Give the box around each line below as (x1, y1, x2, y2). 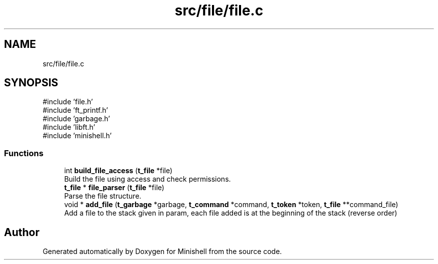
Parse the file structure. (64, 192, 141, 201)
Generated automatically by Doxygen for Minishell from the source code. (42, 247, 282, 256)
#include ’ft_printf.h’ (42, 106, 108, 115)
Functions (4, 148, 43, 158)
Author (4, 226, 39, 239)
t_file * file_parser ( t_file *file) (64, 183, 164, 192)
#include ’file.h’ (42, 97, 93, 106)
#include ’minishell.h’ (42, 131, 112, 140)
